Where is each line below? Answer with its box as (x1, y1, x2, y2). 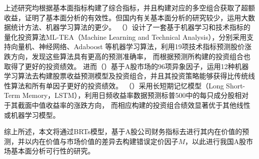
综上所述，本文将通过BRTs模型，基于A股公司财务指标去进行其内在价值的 (4, 126, 243, 137)
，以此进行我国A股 (185, 136, 247, 146)
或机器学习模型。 (4, 109, 60, 120)
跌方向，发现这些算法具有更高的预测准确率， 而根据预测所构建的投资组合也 (4, 51, 251, 61)
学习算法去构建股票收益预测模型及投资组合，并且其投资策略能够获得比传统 (4, 71, 248, 81)
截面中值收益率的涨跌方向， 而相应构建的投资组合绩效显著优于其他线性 (17, 99, 251, 110)
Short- (226, 80, 246, 90)
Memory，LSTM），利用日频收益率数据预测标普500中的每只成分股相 (22, 90, 242, 100)
